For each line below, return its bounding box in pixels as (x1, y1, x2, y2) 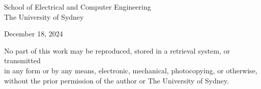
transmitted (4, 55, 41, 66)
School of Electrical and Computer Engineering (4, 2, 151, 12)
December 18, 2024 (4, 28, 63, 39)
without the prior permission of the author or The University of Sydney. (4, 75, 229, 85)
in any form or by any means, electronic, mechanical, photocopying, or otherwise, (4, 65, 257, 75)
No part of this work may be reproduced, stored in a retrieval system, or (4, 45, 230, 56)
